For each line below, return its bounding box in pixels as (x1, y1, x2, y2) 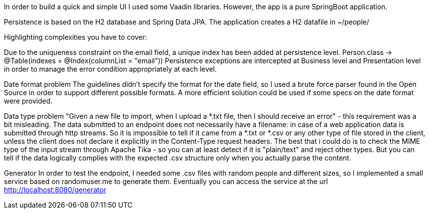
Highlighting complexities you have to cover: (4, 33, 147, 41)
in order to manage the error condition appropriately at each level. (4, 65, 217, 73)
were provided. (4, 97, 52, 105)
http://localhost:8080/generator (4, 186, 106, 194)
